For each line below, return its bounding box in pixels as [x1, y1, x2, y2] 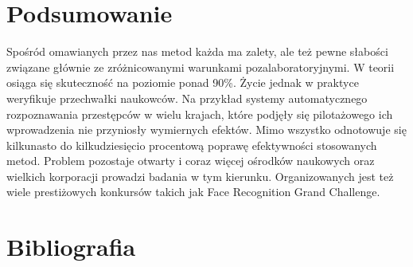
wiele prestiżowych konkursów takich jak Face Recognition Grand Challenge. [6, 183, 380, 200]
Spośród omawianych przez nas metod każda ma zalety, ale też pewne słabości [6, 43, 388, 60]
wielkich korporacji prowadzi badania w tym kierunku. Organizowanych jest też [6, 167, 394, 184]
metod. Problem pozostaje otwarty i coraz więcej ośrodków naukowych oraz [6, 152, 375, 169]
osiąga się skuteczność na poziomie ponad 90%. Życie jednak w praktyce [6, 74, 359, 91]
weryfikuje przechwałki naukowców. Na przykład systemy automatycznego [6, 89, 368, 106]
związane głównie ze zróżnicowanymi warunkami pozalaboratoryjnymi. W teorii [6, 58, 395, 75]
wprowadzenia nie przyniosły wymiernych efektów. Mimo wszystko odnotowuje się [6, 121, 407, 138]
